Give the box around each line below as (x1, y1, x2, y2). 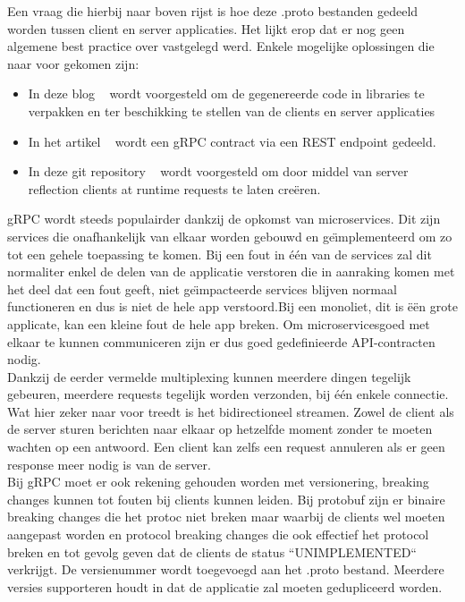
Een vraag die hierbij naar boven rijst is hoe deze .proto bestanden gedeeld (7, 2, 418, 20)
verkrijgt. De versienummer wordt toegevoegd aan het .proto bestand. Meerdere (7, 560, 444, 579)
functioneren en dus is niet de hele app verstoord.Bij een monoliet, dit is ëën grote (7, 297, 458, 316)
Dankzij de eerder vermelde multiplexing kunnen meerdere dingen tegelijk (7, 367, 411, 386)
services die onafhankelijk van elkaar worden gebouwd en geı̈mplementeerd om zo (7, 226, 452, 245)
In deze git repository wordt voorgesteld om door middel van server (28, 162, 409, 181)
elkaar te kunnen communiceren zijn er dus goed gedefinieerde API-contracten (7, 332, 435, 351)
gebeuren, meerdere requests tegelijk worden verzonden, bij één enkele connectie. (7, 385, 449, 403)
